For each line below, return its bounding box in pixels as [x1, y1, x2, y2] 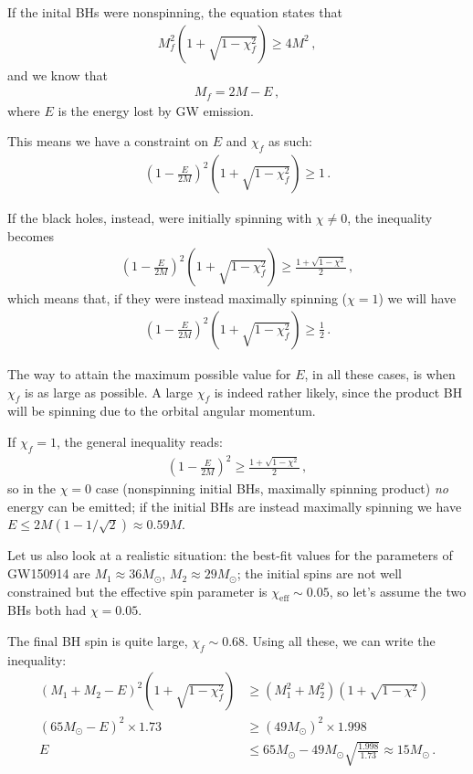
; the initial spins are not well [236, 564, 402, 583]
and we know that [7, 65, 109, 84]
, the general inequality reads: [57, 431, 223, 451]
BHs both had [7, 600, 87, 620]
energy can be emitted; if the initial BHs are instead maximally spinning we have [7, 496, 462, 515]
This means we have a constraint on [7, 132, 208, 151]
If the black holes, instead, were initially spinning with [7, 208, 312, 228]
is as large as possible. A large [25, 382, 194, 401]
